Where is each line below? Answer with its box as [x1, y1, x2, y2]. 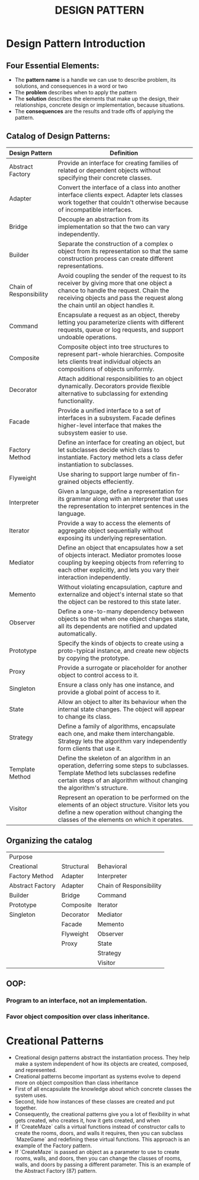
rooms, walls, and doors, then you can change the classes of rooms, [14, 1155, 182, 1162]
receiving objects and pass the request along [57, 294, 184, 302]
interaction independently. [57, 573, 131, 581]
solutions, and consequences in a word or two [14, 82, 128, 90]
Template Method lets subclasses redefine [57, 768, 176, 777]
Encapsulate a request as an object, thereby [57, 311, 181, 319]
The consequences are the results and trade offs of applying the [14, 108, 174, 114]
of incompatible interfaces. [57, 205, 133, 213]
